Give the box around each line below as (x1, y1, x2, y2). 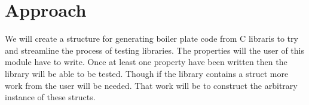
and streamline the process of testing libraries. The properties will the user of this (5, 44, 304, 56)
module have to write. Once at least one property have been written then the (5, 55, 287, 68)
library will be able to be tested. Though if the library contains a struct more (5, 67, 289, 79)
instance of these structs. (5, 91, 96, 103)
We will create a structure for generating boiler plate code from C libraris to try (5, 32, 298, 45)
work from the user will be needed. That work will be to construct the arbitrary (5, 79, 298, 91)
